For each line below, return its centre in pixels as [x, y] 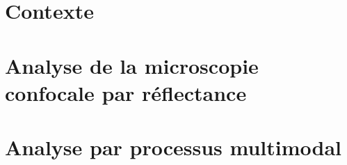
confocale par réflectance [126, 92]
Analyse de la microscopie [132, 65]
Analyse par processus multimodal [173, 147]
